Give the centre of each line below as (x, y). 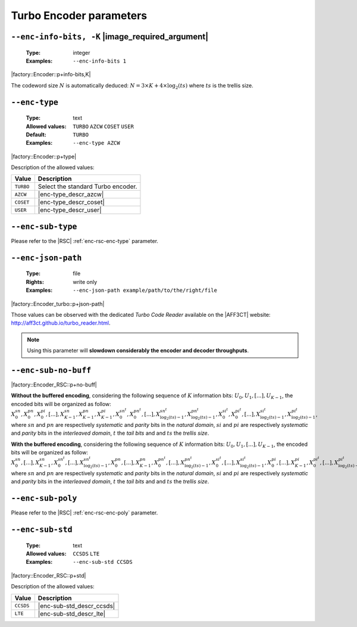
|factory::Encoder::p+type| (44, 156)
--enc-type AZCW (96, 143)
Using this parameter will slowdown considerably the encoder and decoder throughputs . (138, 351)
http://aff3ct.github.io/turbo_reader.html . (61, 323)
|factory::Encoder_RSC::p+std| (48, 575)
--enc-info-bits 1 (100, 61)
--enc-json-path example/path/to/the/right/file (145, 291)
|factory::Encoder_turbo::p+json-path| (58, 304)
